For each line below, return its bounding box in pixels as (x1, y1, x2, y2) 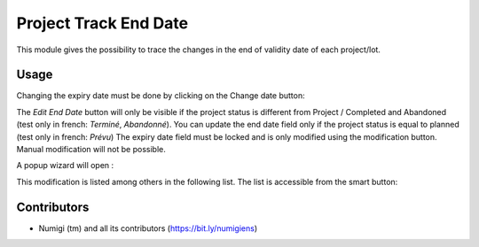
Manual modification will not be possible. (16, 144, 166, 155)
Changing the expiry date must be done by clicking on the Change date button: (16, 90, 305, 101)
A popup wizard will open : (16, 160, 114, 171)
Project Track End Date (16, 13, 189, 33)
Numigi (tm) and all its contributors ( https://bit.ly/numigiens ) (38, 222, 258, 234)
